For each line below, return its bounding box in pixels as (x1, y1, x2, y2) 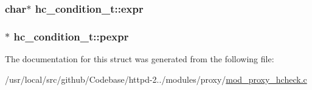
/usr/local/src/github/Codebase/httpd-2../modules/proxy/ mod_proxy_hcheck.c (5, 72, 307, 85)
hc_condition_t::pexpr (13, 28, 129, 43)
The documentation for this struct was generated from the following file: (5, 53, 274, 65)
